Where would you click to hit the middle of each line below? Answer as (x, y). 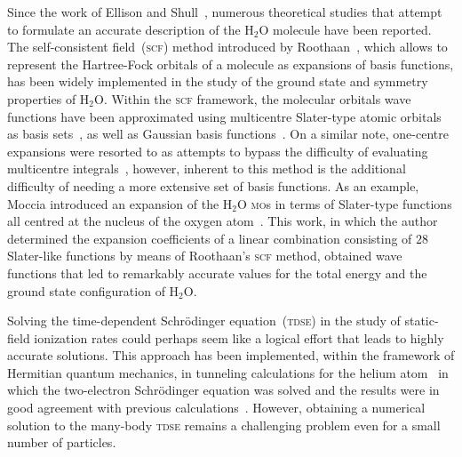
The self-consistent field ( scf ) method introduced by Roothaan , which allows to (227, 47)
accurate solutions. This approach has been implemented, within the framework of (231, 355)
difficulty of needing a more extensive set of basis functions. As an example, (213, 185)
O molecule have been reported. (345, 29)
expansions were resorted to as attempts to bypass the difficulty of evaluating (218, 151)
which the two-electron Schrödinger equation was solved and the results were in (223, 390)
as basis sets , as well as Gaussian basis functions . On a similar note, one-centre (228, 134)
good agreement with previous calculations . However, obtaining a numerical (216, 408)
